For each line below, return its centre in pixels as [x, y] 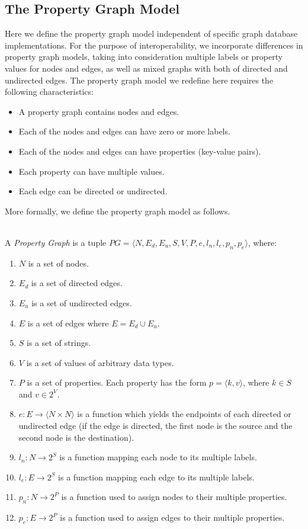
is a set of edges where [68, 323]
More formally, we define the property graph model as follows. [118, 211]
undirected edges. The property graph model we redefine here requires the [139, 80]
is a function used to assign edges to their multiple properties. [172, 517]
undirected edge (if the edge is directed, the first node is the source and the [155, 426]
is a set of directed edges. [77, 283]
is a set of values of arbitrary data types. [100, 362]
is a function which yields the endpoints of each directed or [184, 414]
